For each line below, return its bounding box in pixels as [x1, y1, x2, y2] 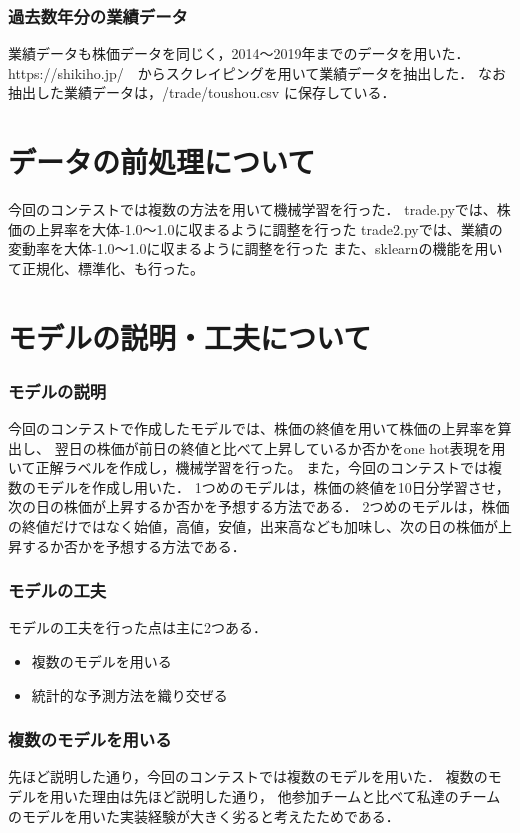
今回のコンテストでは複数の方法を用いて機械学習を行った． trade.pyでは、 [8, 199, 497, 220]
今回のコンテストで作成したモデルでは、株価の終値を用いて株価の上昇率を [8, 418, 498, 439]
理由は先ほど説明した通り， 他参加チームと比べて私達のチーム [91, 786, 501, 807]
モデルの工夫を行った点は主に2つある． [8, 617, 267, 638]
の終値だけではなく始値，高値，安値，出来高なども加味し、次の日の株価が [8, 516, 498, 537]
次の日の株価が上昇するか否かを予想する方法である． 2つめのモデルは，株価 [8, 496, 510, 517]
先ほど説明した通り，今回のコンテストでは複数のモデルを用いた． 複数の [8, 766, 488, 787]
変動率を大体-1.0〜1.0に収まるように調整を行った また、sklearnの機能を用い [8, 238, 503, 259]
